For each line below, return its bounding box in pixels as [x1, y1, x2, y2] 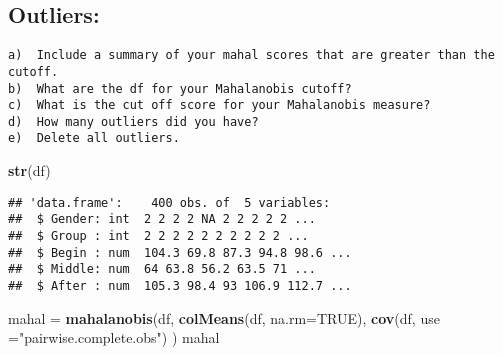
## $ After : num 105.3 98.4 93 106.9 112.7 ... [8, 279, 352, 294]
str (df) [8, 160, 51, 181]
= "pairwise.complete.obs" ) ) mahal [8, 327, 220, 348]
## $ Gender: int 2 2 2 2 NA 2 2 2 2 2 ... [8, 212, 316, 227]
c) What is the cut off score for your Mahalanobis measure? [8, 98, 431, 113]
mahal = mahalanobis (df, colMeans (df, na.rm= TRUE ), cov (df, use [8, 307, 440, 328]
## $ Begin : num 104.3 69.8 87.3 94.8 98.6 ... [8, 245, 352, 260]
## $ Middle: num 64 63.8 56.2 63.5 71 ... [8, 262, 316, 277]
